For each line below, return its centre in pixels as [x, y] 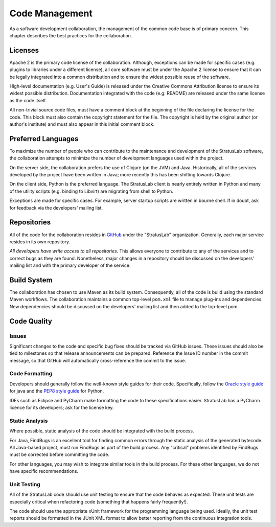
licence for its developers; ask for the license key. [62, 408]
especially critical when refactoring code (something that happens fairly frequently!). [99, 501]
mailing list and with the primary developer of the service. [70, 265]
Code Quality [31, 321]
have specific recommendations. [44, 471]
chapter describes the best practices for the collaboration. [71, 35]
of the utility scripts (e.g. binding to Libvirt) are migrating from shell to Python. [91, 191]
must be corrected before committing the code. [60, 454]
